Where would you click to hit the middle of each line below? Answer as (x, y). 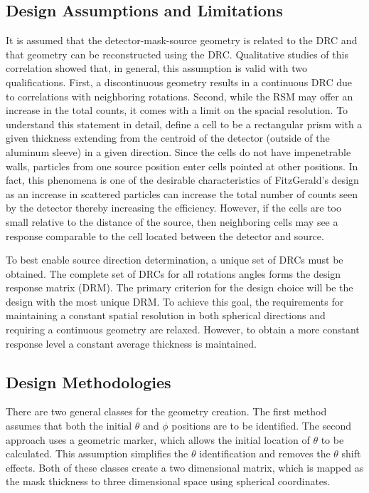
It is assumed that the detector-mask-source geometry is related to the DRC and (182, 40)
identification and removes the (265, 453)
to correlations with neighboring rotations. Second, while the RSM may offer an (180, 96)
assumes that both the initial (69, 426)
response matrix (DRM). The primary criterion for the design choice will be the (180, 287)
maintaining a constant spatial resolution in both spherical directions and (166, 315)
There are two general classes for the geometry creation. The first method (166, 411)
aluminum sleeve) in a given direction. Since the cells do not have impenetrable (178, 151)
